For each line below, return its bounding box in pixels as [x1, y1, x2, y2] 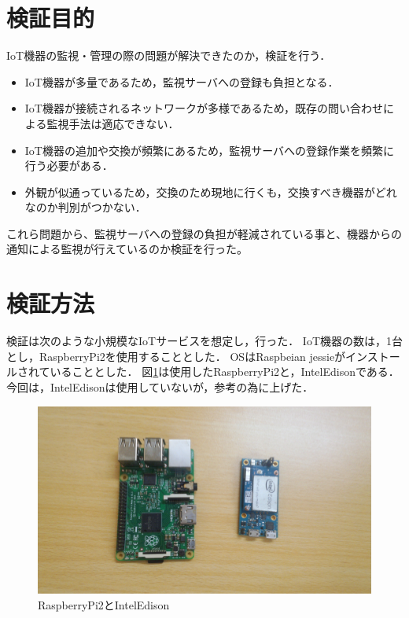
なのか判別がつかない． [24, 199, 146, 215]
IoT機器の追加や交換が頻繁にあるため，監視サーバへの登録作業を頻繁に [24, 142, 395, 158]
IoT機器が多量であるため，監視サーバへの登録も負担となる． [24, 73, 339, 90]
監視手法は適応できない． [46, 115, 179, 131]
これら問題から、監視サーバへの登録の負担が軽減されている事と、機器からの [6, 225, 402, 241]
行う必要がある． [24, 157, 113, 174]
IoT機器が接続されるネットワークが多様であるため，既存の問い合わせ [24, 100, 384, 116]
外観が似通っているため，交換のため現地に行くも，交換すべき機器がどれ [24, 183, 397, 200]
